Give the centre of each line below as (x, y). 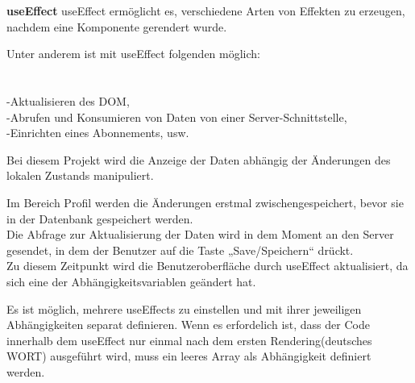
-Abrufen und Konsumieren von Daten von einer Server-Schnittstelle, (177, 117)
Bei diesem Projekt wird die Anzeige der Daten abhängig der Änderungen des (199, 159)
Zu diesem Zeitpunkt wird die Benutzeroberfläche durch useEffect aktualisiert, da (207, 266)
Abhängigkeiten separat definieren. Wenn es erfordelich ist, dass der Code (188, 325)
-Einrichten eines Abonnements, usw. (98, 133)
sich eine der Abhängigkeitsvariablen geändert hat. (131, 281)
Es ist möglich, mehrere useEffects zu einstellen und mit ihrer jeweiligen (184, 308)
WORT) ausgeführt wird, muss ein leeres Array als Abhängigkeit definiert (189, 356)
